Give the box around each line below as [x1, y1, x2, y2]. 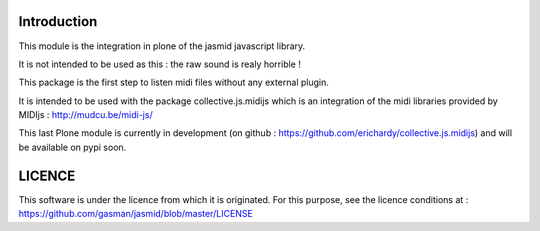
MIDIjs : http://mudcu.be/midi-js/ [18, 109, 154, 121]
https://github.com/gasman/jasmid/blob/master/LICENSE [18, 208, 254, 220]
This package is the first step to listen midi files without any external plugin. [18, 76, 330, 89]
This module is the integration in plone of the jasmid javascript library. [18, 40, 306, 52]
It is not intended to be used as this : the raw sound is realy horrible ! [18, 58, 302, 70]
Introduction [18, 13, 98, 30]
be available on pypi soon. [18, 141, 127, 153]
